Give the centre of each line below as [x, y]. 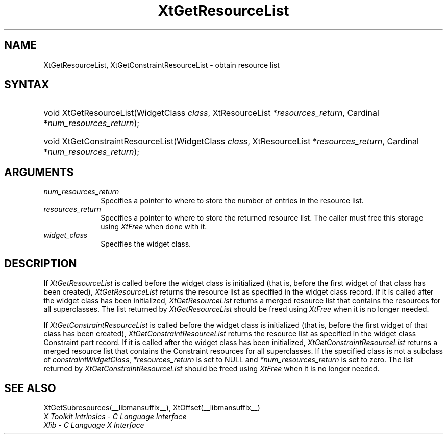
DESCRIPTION [41, 263]
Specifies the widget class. [146, 244]
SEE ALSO [30, 388]
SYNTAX [27, 85]
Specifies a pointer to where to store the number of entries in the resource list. [232, 201]
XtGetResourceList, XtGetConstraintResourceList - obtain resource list [162, 65]
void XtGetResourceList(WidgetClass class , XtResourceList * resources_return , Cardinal [211, 113]
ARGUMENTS [39, 172]
